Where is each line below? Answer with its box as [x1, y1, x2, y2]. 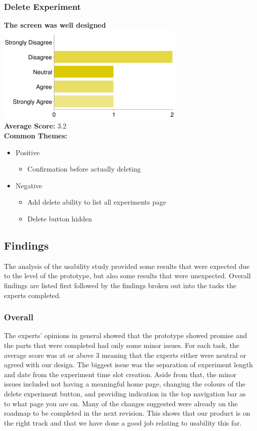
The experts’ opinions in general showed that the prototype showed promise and [4, 330, 247, 341]
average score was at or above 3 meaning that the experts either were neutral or [4, 349, 247, 360]
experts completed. [4, 290, 61, 300]
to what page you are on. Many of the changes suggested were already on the [4, 398, 238, 408]
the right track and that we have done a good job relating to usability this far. [4, 417, 242, 428]
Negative [15, 180, 43, 190]
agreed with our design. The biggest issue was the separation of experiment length [4, 359, 253, 370]
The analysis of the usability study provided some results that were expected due [4, 260, 250, 271]
